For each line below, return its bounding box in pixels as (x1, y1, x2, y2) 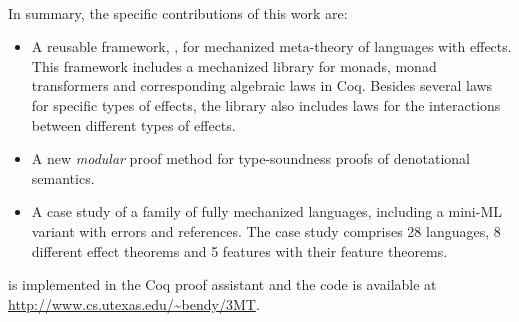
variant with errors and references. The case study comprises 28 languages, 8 (31, 220, 501, 241)
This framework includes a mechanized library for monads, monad (31, 55, 437, 76)
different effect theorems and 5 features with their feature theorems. (31, 240, 448, 261)
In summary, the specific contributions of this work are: (8, 2, 348, 23)
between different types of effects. (31, 114, 236, 135)
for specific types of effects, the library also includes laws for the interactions (31, 94, 501, 115)
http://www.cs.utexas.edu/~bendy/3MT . (8, 293, 260, 314)
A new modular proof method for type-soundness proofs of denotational (31, 148, 470, 169)
